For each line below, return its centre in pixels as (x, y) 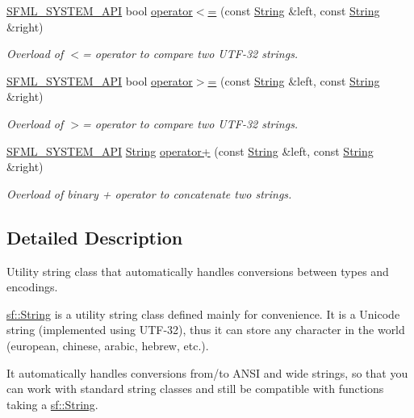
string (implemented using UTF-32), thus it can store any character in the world (206, 330)
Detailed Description (95, 237)
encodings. (32, 287)
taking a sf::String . (52, 404)
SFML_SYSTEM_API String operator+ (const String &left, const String (190, 150)
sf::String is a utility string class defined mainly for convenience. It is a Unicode (203, 313)
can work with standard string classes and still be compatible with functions (195, 389)
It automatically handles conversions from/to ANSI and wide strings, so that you (207, 372)
